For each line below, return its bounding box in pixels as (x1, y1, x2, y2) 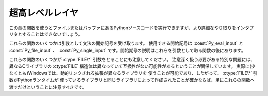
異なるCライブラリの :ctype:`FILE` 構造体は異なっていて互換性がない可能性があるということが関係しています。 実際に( (9, 63, 252, 69)
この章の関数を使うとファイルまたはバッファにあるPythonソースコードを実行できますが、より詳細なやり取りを (9, 25, 237, 31)
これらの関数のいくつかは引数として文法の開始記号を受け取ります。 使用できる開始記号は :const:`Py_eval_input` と (9, 40, 243, 46)
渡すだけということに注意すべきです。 (9, 84, 87, 90)
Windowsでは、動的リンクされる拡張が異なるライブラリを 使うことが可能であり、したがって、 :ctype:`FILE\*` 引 (28, 70, 258, 76)
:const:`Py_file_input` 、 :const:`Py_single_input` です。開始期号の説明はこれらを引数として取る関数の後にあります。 (9, 47, 246, 53)
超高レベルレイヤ (9, 7, 79, 18)
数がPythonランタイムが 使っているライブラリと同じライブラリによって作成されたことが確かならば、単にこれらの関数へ (9, 77, 255, 83)
